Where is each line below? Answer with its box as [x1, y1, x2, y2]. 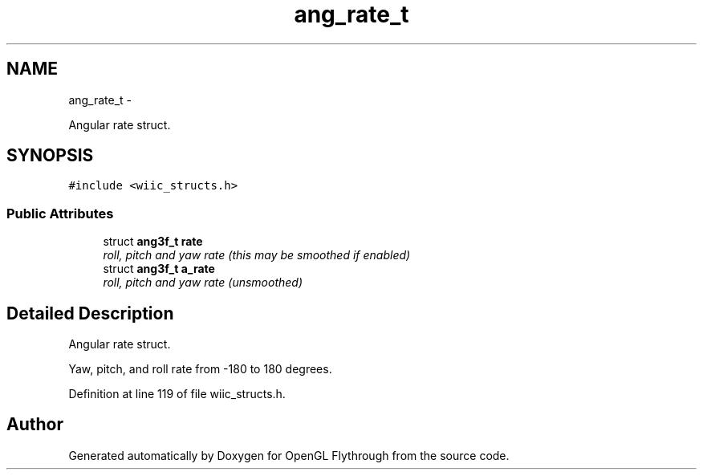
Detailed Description [6, 303, 174, 323]
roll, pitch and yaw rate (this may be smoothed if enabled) [103, 248, 411, 262]
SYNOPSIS [6, 145, 94, 166]
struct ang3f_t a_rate [103, 262, 215, 276]
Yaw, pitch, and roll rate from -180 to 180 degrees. [68, 362, 332, 376]
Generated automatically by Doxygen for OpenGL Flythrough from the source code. [68, 448, 510, 462]
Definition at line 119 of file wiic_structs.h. [68, 387, 286, 401]
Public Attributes [6, 205, 114, 222]
